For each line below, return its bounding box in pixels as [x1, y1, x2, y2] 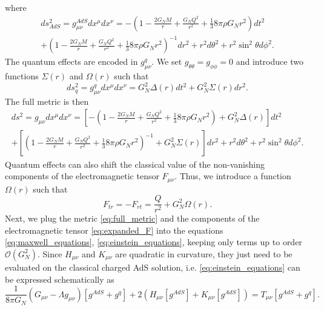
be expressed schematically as [5, 272, 114, 285]
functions [5, 69, 39, 82]
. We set [151, 55, 182, 68]
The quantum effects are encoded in [5, 55, 138, 68]
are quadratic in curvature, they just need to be [115, 247, 293, 260]
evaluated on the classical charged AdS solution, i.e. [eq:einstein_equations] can [5, 260, 300, 273]
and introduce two [236, 55, 303, 68]
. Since [37, 247, 62, 260]
